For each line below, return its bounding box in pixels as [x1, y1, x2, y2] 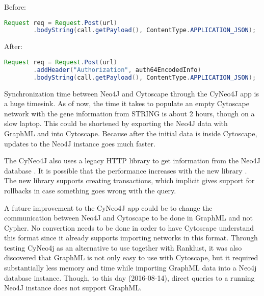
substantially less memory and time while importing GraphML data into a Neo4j [4, 262, 257, 273]
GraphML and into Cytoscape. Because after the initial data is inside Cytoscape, [4, 128, 257, 138]
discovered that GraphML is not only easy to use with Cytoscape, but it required [4, 252, 258, 263]
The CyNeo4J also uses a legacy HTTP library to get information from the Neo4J [4, 155, 260, 166]
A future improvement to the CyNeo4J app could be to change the [4, 202, 213, 213]
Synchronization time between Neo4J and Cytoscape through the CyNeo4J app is [4, 88, 259, 98]
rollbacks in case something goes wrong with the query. [4, 185, 176, 195]
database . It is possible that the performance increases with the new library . [4, 165, 247, 176]
